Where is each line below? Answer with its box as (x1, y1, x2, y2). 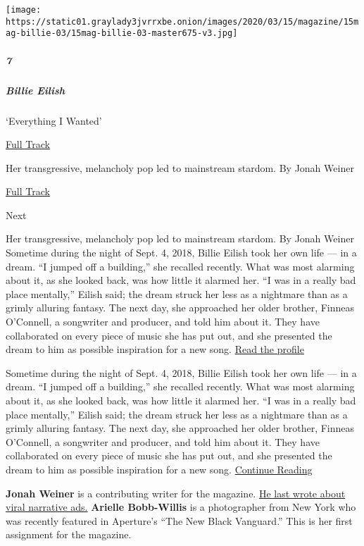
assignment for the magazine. (6, 527, 132, 542)
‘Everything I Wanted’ (6, 113, 102, 128)
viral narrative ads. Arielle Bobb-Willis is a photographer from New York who (6, 500, 356, 514)
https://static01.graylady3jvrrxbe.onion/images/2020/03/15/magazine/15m (6, 16, 359, 27)
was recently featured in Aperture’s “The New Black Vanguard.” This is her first (6, 513, 353, 528)
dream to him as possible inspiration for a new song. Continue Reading (6, 461, 313, 476)
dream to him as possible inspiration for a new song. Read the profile (6, 342, 304, 356)
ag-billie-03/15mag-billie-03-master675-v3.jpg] (6, 28, 238, 39)
